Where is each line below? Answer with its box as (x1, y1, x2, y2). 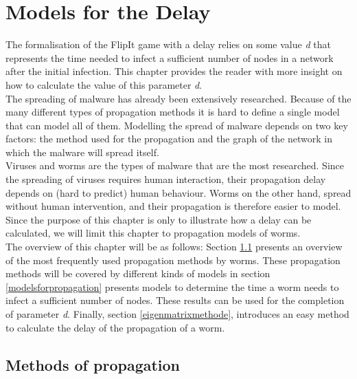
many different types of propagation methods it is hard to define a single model (5, 105, 340, 119)
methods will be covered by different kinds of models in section (5, 266, 270, 281)
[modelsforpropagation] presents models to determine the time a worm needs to (5, 279, 339, 294)
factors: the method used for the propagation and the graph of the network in (5, 131, 332, 146)
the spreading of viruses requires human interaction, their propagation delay (5, 172, 326, 186)
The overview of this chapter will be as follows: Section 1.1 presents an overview (5, 239, 343, 254)
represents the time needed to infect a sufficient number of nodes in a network (5, 50, 334, 65)
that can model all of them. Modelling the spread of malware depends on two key (5, 118, 348, 132)
